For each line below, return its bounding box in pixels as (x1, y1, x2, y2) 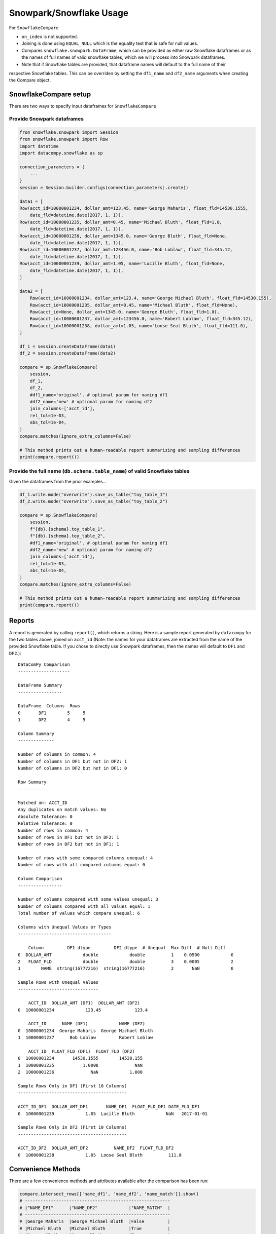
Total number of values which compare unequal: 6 (18, 911, 140, 916)
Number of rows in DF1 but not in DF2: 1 (18, 834, 119, 840)
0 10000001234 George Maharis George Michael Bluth (18, 1028, 153, 1034)
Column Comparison (18, 876, 63, 882)
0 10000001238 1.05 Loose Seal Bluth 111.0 (18, 1152, 182, 1157)
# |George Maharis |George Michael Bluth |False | (19, 1219, 171, 1224)
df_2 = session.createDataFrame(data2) (19, 350, 116, 356)
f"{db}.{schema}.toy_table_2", (30, 533, 105, 539)
